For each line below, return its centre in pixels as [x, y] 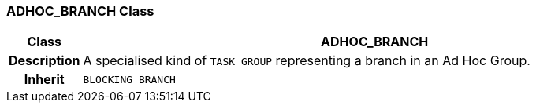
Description [45, 61]
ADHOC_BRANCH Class [80, 11]
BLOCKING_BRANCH [129, 79]
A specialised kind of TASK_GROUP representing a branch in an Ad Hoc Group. [307, 61]
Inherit [44, 80]
